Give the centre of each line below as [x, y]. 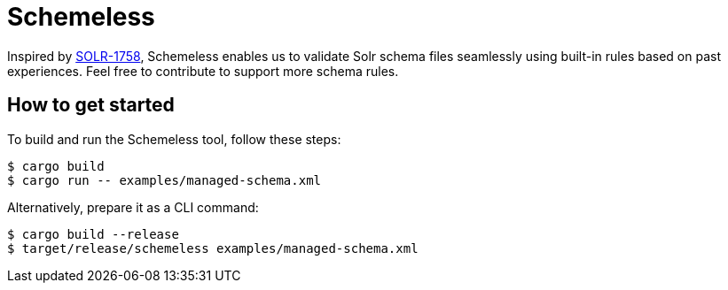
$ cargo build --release [93, 234]
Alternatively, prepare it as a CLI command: [133, 207]
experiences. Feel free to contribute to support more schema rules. [203, 71]
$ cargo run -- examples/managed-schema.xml [164, 180]
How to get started [91, 105]
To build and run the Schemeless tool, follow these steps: [174, 139]
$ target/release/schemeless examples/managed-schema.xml [213, 248]
